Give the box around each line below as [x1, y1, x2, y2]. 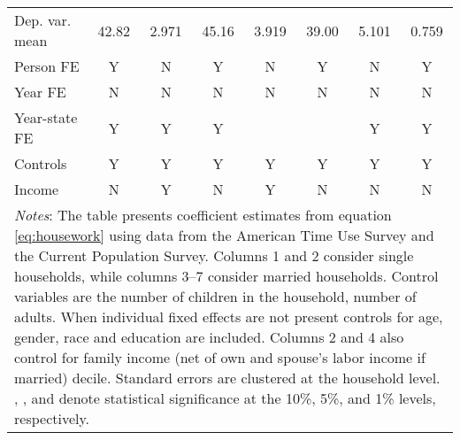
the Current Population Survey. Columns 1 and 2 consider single [14, 245, 414, 266]
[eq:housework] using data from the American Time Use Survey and [14, 225, 434, 245]
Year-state [14, 107, 78, 127]
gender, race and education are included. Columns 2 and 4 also [14, 327, 404, 347]
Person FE [14, 56, 80, 76]
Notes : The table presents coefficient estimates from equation [14, 205, 392, 225]
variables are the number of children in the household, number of [14, 286, 417, 306]
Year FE [14, 81, 66, 102]
